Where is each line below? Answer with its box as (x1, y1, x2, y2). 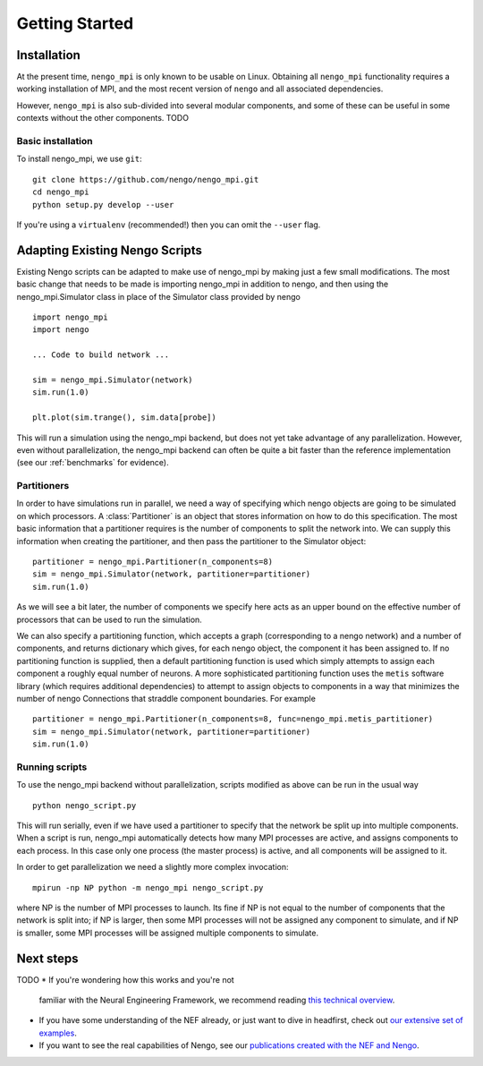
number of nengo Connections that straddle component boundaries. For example (16, 693, 317, 704)
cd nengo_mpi (32, 187, 89, 197)
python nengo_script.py (32, 800, 137, 810)
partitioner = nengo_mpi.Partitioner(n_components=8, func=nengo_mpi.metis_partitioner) (32, 714, 434, 724)
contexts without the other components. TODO (16, 113, 190, 124)
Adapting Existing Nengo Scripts (16, 243, 203, 258)
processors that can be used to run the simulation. (16, 614, 203, 625)
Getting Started (16, 13, 134, 33)
